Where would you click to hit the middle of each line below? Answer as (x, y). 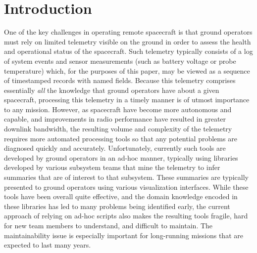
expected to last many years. (48, 245)
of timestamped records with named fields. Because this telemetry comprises (120, 80)
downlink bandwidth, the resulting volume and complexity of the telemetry (118, 129)
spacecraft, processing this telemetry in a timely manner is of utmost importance (127, 100)
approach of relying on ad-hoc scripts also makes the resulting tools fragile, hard (126, 216)
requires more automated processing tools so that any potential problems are (121, 138)
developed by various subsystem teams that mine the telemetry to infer (112, 167)
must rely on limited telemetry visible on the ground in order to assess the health (128, 41)
